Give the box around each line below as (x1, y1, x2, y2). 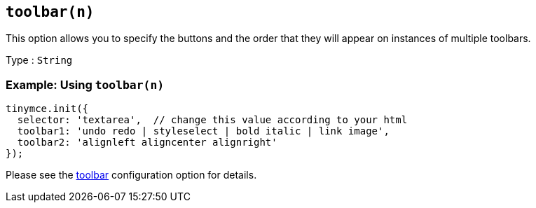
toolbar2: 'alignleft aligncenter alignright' (17, 137, 277, 148)
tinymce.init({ (6, 103, 89, 115)
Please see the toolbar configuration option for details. (6, 169, 257, 181)
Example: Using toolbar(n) (6, 77, 165, 92)
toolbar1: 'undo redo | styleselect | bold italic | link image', (17, 125, 390, 137)
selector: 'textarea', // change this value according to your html (17, 114, 408, 126)
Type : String (6, 54, 73, 67)
